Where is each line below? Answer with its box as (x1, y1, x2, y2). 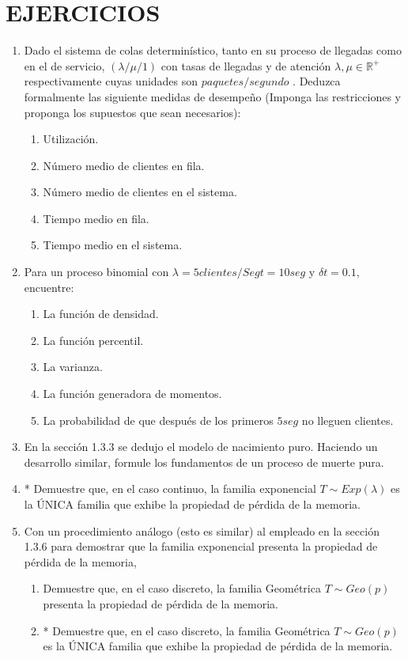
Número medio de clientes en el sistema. (43, 184, 237, 200)
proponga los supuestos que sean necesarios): (24, 104, 241, 120)
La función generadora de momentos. (43, 385, 222, 402)
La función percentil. (43, 331, 144, 348)
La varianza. (43, 358, 103, 375)
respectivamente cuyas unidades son (24, 73, 198, 89)
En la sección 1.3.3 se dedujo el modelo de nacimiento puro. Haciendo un (24, 438, 378, 455)
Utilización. (43, 131, 99, 147)
